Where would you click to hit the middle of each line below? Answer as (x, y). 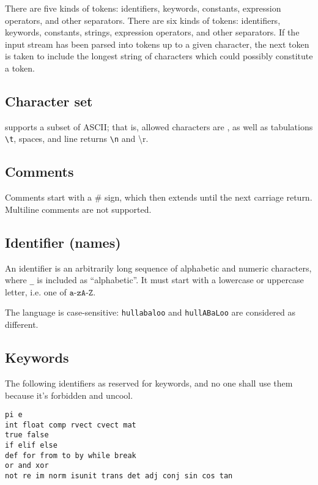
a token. (20, 68)
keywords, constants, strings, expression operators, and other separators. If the (152, 32)
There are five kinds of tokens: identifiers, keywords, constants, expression (143, 8)
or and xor (27, 466)
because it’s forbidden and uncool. (69, 395)
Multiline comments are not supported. (78, 209)
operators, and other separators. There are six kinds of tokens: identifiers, (143, 20)
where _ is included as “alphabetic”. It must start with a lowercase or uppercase (154, 280)
